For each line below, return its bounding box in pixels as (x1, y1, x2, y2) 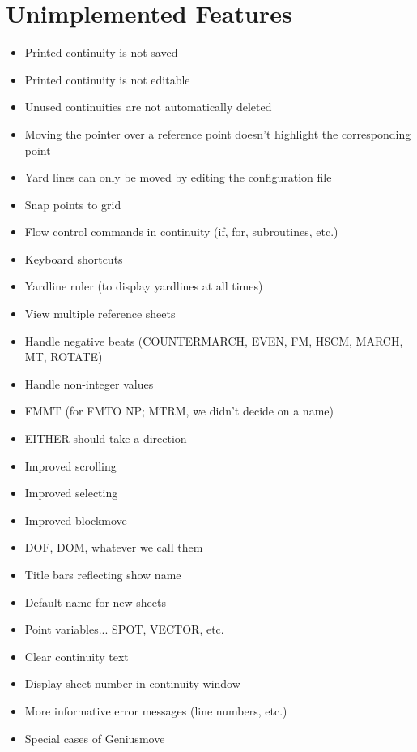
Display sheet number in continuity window (24, 675, 240, 692)
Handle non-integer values (24, 375, 154, 392)
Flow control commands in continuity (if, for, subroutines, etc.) (24, 223, 338, 240)
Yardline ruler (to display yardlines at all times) (24, 277, 263, 294)
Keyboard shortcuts (24, 250, 123, 267)
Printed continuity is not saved (24, 44, 178, 61)
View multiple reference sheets (24, 305, 176, 322)
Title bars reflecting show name (24, 566, 181, 582)
